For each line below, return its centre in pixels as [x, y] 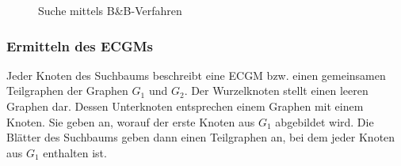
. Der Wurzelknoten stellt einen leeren [276, 91]
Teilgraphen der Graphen [67, 91]
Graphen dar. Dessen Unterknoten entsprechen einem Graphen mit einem [185, 106]
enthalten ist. [75, 152]
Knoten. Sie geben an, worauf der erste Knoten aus [131, 121]
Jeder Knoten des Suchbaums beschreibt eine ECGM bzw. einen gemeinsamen [196, 75]
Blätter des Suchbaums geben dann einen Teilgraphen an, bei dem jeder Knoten [201, 137]
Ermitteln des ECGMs [80, 45]
